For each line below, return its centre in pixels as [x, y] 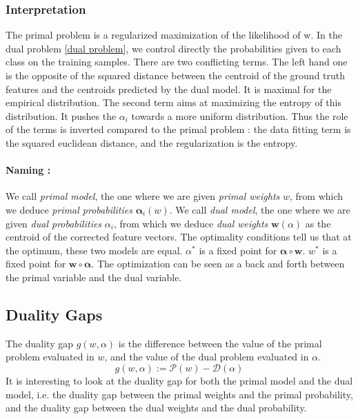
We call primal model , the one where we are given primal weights [143, 196]
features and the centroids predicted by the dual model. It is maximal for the [169, 89]
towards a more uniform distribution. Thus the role [240, 115]
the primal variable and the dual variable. [94, 277]
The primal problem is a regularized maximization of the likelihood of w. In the [174, 35]
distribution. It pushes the [61, 115]
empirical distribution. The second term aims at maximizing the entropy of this [173, 102]
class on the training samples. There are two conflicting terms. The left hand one [177, 62]
